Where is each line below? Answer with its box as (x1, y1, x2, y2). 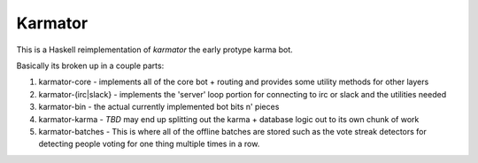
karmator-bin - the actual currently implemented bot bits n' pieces (38, 102, 280, 113)
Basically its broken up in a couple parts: (16, 60, 165, 71)
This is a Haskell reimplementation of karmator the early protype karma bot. (16, 44, 294, 55)
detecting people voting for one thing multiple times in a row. (38, 138, 260, 150)
